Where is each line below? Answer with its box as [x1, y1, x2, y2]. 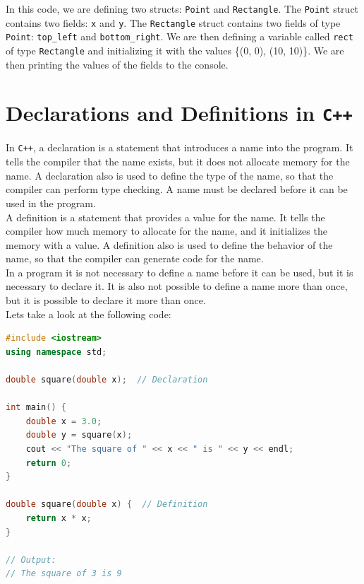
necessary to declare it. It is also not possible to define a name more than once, [6, 279, 348, 293]
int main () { [6, 402, 66, 413]
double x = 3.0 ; [25, 416, 102, 426]
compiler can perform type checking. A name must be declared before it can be [6, 182, 348, 197]
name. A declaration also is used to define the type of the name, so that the [6, 168, 334, 182]
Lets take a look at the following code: [6, 306, 171, 321]
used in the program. [6, 195, 96, 210]
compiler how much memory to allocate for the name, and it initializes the [6, 223, 327, 238]
